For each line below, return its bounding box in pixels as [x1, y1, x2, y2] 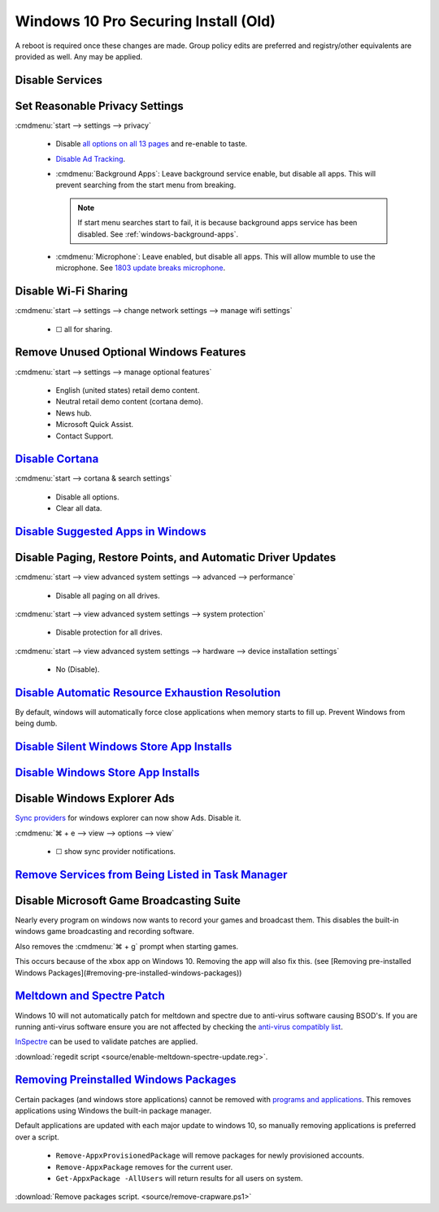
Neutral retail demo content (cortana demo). [55, 397, 203, 407]
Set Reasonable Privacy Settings [15, 98, 185, 113]
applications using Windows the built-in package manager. [15, 1105, 211, 1115]
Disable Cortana [15, 452, 99, 466]
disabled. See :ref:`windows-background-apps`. [77, 229, 239, 239]
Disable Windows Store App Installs [15, 765, 200, 780]
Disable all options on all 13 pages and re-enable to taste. [55, 139, 248, 149]
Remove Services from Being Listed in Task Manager [15, 867, 288, 882]
